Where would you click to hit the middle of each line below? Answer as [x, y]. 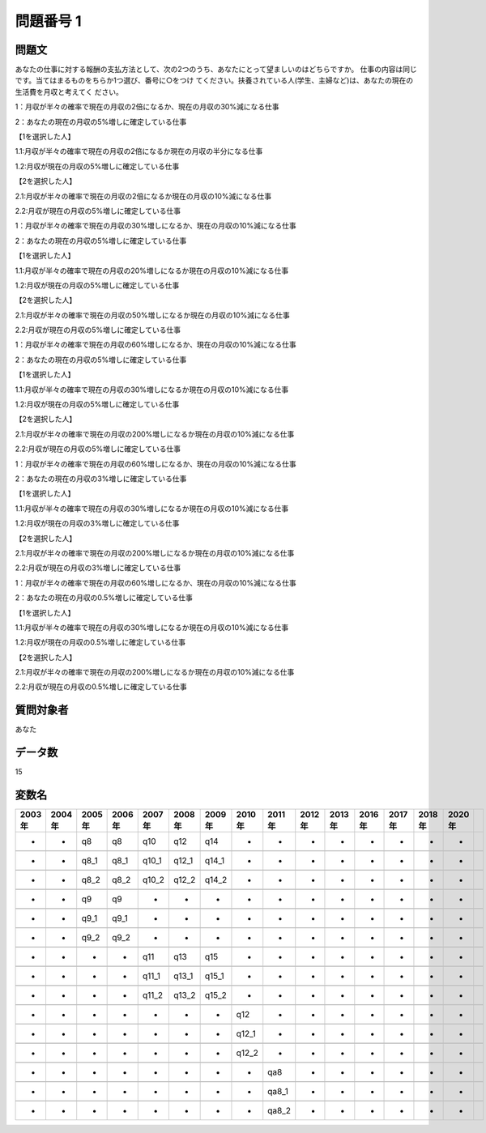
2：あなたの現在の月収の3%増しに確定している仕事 [101, 479]
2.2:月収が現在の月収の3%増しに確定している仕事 [98, 568]
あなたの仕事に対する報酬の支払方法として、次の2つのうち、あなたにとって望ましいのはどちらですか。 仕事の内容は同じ [216, 70]
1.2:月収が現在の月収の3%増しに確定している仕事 [97, 523]
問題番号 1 [48, 21]
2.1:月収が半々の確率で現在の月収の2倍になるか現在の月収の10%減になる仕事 [143, 196]
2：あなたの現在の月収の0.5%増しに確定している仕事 [104, 598]
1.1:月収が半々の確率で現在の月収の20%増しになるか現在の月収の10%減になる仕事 [152, 270]
